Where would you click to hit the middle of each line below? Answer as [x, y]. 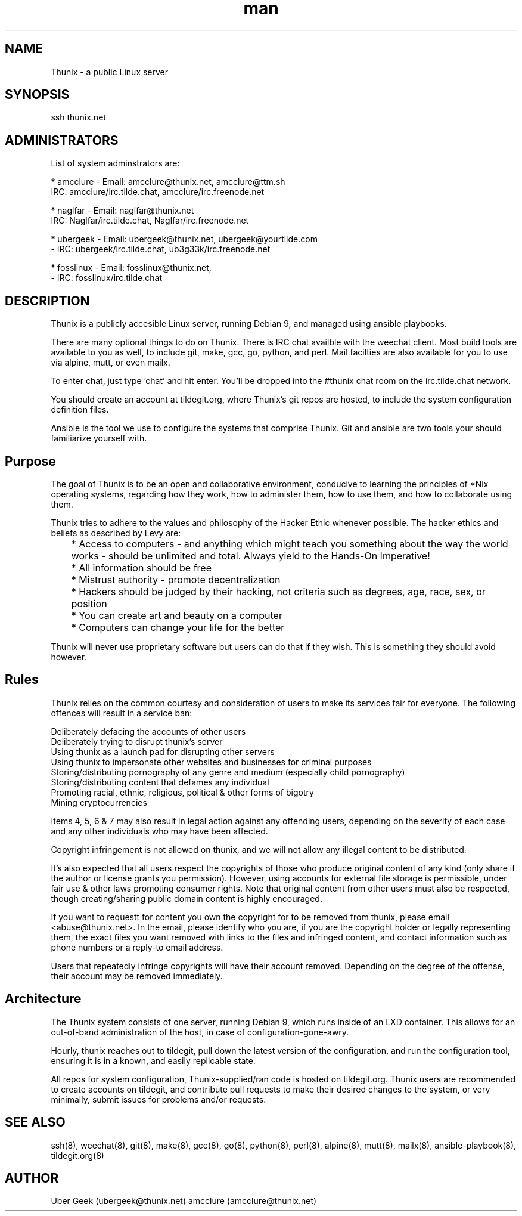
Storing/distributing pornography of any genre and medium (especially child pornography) [228, 772]
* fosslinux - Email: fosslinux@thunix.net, [131, 268]
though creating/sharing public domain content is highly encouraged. [187, 898]
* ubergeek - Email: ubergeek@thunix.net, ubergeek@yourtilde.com [184, 239]
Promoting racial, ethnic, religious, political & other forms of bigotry [182, 792]
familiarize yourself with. [99, 438]
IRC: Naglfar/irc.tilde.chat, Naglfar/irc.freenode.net [150, 221]
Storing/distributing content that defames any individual [160, 782]
